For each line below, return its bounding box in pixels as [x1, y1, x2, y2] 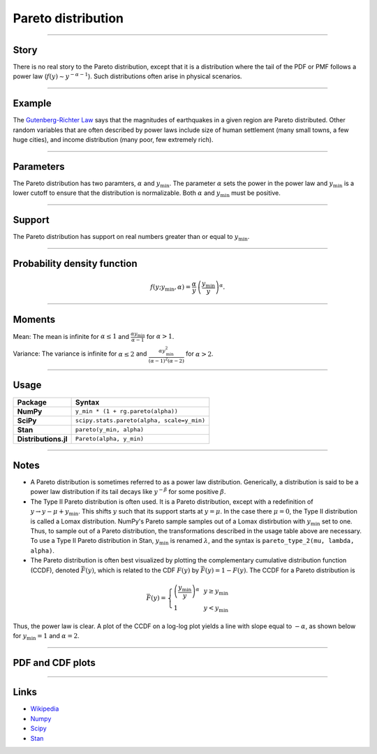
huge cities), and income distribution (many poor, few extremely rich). [13, 136, 214, 144]
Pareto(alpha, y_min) [75, 435, 145, 443]
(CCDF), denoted [30, 566, 80, 574]
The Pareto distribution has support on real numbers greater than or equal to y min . [13, 233, 250, 242]
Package [17, 397, 47, 407]
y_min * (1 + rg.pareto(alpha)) [75, 407, 178, 415]
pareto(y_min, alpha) [75, 426, 145, 433]
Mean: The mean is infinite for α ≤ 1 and [13, 332, 129, 340]
